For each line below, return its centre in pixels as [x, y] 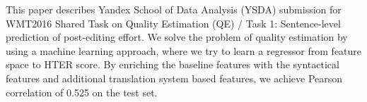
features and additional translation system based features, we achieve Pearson [174, 78]
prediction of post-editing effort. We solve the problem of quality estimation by [177, 37]
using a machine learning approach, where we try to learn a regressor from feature [184, 50]
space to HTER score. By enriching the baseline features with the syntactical [173, 64]
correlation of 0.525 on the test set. [82, 92]
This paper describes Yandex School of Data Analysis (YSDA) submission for [174, 9]
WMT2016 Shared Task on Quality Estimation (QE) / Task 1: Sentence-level [173, 23]
